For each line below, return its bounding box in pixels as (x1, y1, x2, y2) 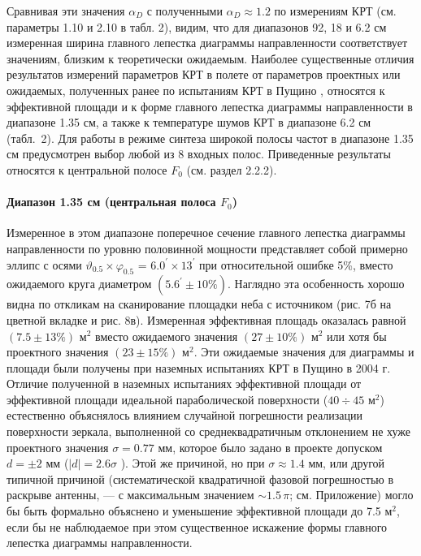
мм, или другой (308, 455, 385, 472)
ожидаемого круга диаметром (7, 275, 152, 292)
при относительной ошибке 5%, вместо (199, 256, 393, 273)
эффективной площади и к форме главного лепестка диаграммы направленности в (7, 97, 413, 114)
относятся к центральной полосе (7, 161, 167, 178)
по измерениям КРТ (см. (274, 2, 397, 19)
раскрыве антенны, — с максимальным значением (7, 486, 254, 503)
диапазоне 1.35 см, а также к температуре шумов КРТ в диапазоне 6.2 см (7, 114, 371, 131)
